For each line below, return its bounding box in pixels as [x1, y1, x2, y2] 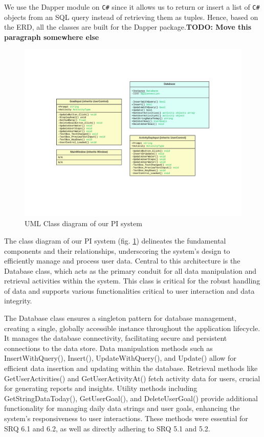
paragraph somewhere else [4, 31, 99, 42]
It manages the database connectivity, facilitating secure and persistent [4, 333, 227, 343]
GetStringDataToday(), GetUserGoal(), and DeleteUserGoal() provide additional [4, 392, 258, 403]
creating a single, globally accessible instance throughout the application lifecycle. [4, 322, 260, 333]
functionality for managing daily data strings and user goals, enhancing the [4, 403, 240, 413]
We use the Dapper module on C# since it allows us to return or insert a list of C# [4, 2, 260, 12]
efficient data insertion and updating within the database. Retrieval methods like [4, 363, 258, 374]
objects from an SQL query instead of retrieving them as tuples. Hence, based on [4, 11, 258, 22]
